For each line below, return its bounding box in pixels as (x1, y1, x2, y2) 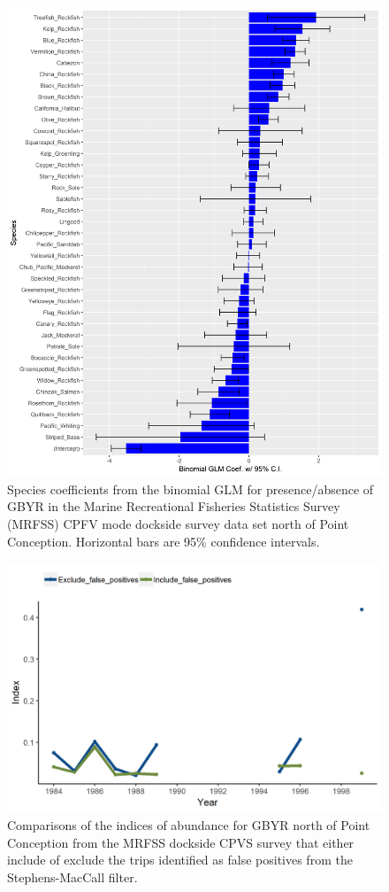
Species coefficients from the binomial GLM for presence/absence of (7, 479, 374, 498)
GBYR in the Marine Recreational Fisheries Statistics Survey (7, 497, 340, 516)
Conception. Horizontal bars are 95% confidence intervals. (7, 531, 320, 550)
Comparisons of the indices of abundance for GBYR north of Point (7, 816, 370, 834)
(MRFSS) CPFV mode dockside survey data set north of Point (7, 514, 349, 532)
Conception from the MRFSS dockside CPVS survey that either (7, 833, 355, 851)
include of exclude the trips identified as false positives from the (7, 850, 353, 869)
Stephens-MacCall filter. (7, 867, 138, 886)
